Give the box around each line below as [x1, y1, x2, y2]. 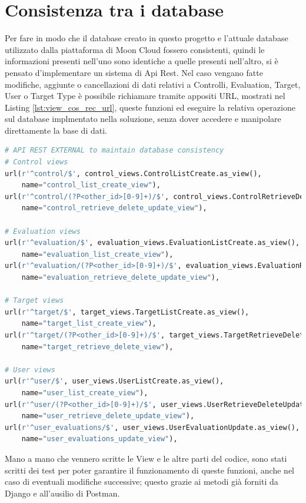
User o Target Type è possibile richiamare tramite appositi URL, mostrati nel [5, 90, 285, 102]
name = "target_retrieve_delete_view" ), [21, 342, 174, 351]
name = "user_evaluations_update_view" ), [21, 435, 178, 444]
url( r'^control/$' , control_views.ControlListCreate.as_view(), [5, 169, 262, 178]
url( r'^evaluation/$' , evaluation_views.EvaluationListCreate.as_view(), [5, 239, 300, 247]
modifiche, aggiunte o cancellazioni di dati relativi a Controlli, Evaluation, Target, [5, 78, 301, 90]
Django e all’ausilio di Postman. [5, 487, 120, 499]
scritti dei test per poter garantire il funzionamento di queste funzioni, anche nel [5, 464, 294, 476]
